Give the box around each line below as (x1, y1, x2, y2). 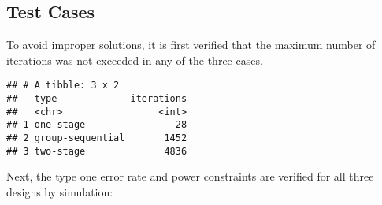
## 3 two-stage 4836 (6, 145, 187, 157)
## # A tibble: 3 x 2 (6, 80, 120, 91)
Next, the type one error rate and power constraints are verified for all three (6, 168, 374, 184)
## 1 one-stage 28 (6, 119, 187, 131)
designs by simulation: (6, 183, 113, 199)
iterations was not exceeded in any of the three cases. (6, 51, 263, 68)
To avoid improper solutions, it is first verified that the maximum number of (6, 36, 376, 53)
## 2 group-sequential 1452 (6, 132, 187, 144)
